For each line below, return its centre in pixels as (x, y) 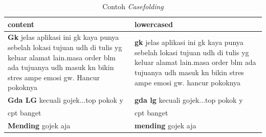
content (21, 24)
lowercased (154, 24)
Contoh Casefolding (133, 6)
